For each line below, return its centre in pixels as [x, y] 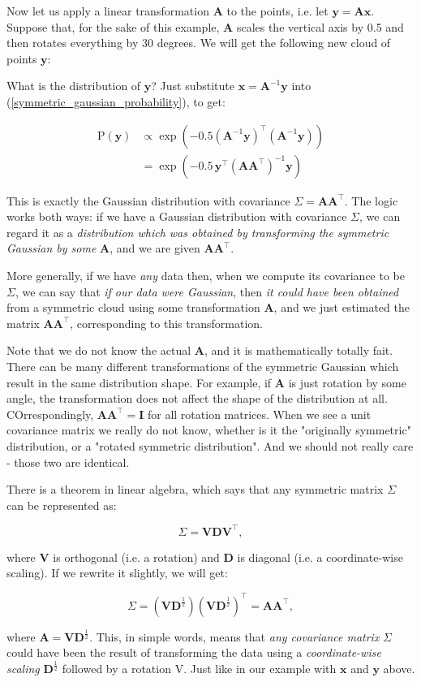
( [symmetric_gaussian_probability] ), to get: [116, 101]
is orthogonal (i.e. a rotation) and [136, 557]
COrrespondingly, [50, 414]
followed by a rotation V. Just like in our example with [199, 669]
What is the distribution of [74, 86]
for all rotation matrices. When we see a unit [259, 414]
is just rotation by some [347, 382]
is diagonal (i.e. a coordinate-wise [320, 557]
